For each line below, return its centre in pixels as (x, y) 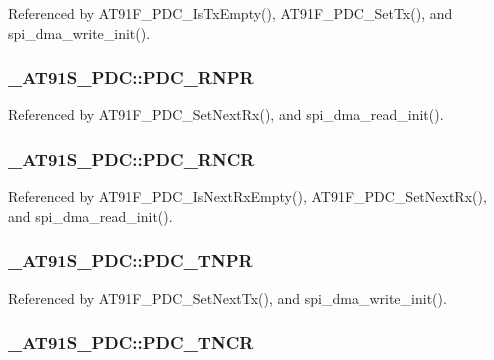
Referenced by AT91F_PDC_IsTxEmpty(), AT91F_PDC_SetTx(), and (230, 13)
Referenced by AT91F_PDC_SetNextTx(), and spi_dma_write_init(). (227, 297)
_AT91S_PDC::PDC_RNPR (131, 77)
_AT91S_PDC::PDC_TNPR (130, 260)
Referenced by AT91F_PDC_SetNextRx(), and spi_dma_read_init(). (226, 114)
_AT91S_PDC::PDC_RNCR (131, 158)
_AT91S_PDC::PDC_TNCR (131, 342)
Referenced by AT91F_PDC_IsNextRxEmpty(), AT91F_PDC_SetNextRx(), (247, 196)
